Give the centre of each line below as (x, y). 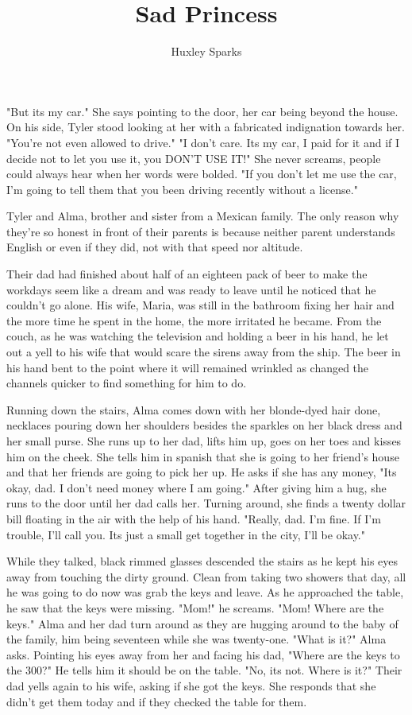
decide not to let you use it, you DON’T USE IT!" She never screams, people (194, 158)
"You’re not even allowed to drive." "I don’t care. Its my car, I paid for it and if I (203, 142)
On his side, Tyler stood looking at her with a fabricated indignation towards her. (206, 127)
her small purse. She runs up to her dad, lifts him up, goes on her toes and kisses (204, 441)
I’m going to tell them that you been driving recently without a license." (182, 189)
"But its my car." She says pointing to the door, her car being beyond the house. (202, 111)
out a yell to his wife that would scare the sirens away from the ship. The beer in (204, 352)
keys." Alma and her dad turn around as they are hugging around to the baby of (202, 623)
